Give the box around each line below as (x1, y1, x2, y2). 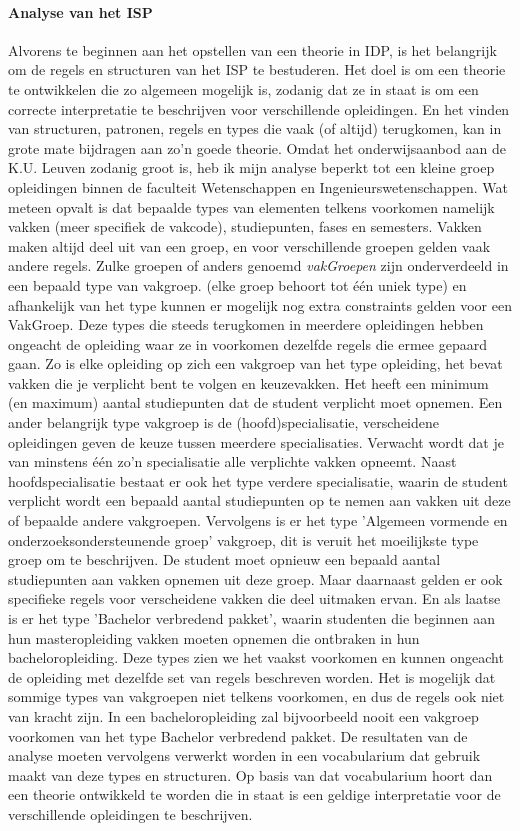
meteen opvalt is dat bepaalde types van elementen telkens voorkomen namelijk (8, 196, 495, 217)
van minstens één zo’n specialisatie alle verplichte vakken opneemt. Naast (8, 451, 457, 472)
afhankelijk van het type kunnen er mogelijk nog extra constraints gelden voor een (8, 294, 512, 315)
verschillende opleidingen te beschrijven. (8, 803, 253, 824)
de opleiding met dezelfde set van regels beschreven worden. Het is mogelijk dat (8, 666, 496, 687)
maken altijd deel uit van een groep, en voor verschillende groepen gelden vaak (8, 235, 491, 256)
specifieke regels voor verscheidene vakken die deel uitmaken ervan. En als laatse (8, 588, 501, 609)
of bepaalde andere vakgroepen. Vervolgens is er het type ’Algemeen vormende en (8, 510, 508, 531)
